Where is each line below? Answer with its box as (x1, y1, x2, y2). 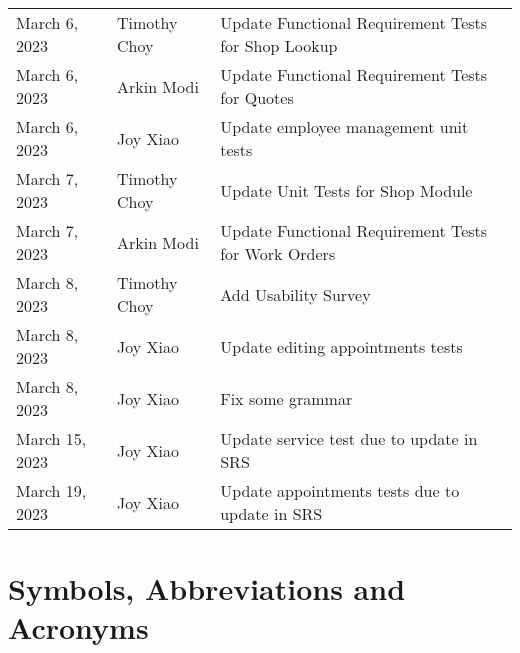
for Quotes (220, 86, 294, 109)
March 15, (16, 427, 87, 450)
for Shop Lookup (220, 34, 338, 57)
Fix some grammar (220, 386, 353, 410)
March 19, (16, 479, 87, 502)
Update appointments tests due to (220, 479, 460, 502)
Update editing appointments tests (220, 334, 463, 358)
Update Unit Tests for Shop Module (220, 178, 473, 202)
